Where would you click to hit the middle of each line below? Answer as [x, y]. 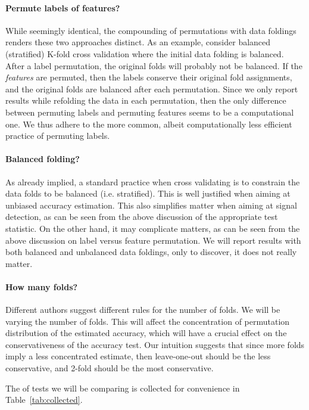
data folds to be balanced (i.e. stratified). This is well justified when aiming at [148, 193]
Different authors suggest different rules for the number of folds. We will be [143, 310]
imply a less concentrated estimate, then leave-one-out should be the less [138, 356]
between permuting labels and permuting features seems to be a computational [150, 112]
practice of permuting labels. [58, 136]
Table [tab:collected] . [44, 400]
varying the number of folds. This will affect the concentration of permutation [148, 321]
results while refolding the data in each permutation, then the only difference [146, 100]
